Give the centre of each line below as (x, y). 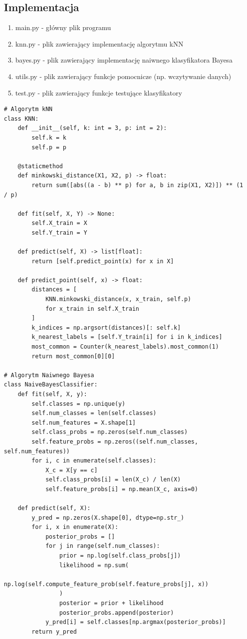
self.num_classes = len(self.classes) (94, 413)
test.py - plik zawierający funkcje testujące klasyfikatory (99, 92)
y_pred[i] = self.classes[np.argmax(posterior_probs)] (136, 622)
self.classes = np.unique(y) (78, 404)
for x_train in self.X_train (92, 309)
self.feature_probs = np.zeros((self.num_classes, (115, 441)
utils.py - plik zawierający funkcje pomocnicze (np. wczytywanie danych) (123, 76)
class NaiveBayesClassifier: (51, 385)
